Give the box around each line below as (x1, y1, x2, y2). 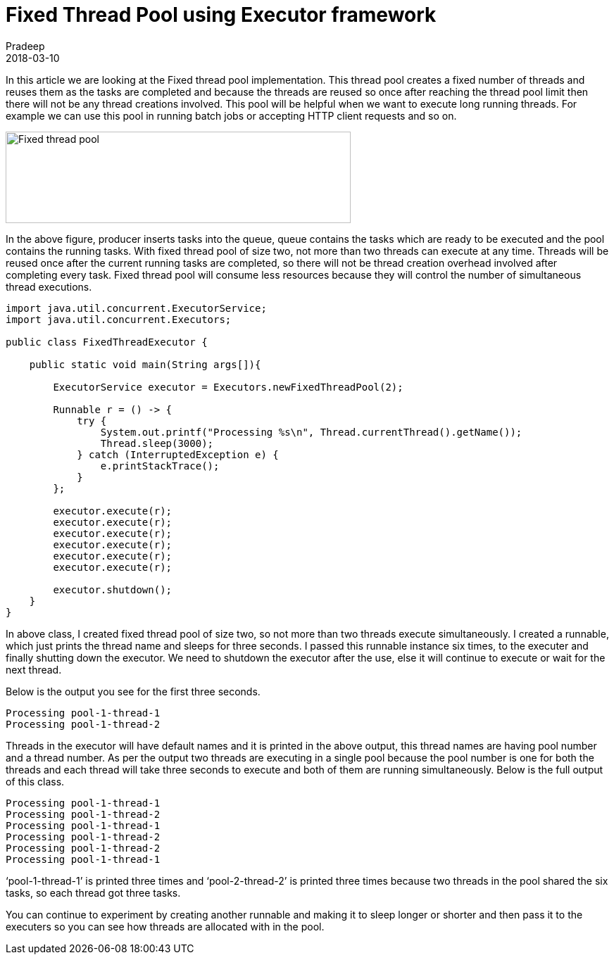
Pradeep (6, 39, 45, 52)
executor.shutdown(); (53, 583, 173, 595)
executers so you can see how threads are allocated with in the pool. (6, 920, 325, 933)
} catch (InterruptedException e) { (77, 448, 279, 460)
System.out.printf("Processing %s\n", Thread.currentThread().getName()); (100, 426, 522, 438)
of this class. (6, 775, 65, 788)
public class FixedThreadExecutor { (6, 336, 208, 348)
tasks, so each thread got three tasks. (6, 886, 181, 899)
